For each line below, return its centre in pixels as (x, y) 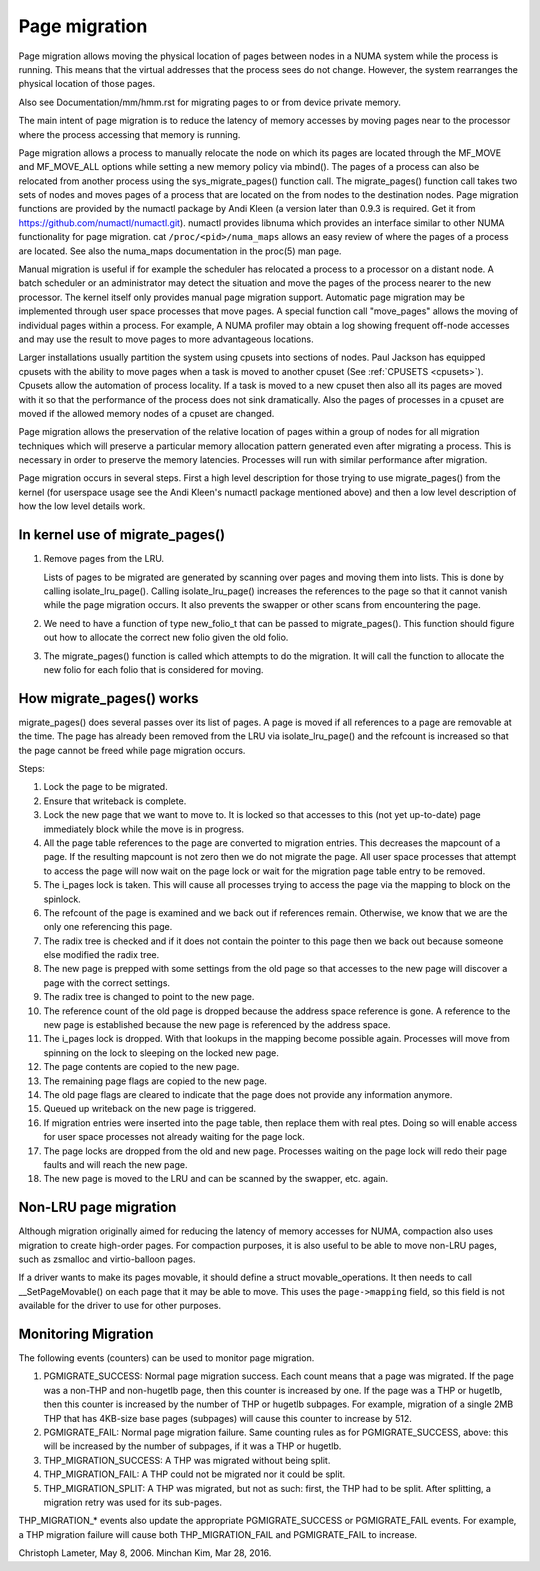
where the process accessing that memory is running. (129, 134)
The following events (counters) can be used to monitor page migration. (166, 1358)
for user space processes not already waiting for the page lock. (174, 1137)
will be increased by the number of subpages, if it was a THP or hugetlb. (192, 1446)
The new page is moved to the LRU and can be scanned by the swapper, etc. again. (216, 1179)
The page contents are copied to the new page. (141, 1067)
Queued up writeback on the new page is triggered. (150, 1109)
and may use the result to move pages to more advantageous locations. (166, 339)
